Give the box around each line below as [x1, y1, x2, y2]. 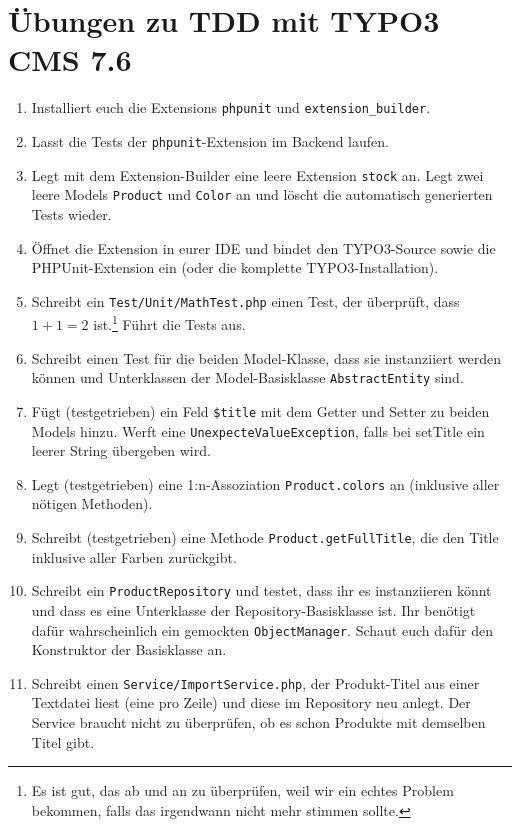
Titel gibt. [31, 731, 95, 752]
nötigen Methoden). [31, 493, 153, 514]
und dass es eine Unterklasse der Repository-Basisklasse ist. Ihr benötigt [31, 599, 476, 620]
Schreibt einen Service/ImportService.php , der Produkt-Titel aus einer [31, 672, 480, 693]
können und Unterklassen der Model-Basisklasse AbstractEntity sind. [31, 367, 464, 388]
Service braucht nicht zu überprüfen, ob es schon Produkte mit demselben [31, 712, 486, 733]
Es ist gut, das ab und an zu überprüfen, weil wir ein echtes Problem [31, 780, 454, 801]
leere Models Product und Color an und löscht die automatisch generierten [31, 184, 493, 205]
